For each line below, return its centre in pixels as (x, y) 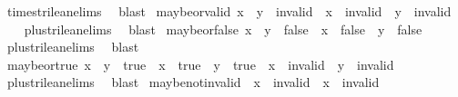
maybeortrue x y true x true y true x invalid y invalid (200, 64)
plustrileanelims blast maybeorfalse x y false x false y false (223, 29)
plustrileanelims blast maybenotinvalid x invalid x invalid (193, 82)
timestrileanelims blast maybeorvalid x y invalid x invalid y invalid (229, 11)
